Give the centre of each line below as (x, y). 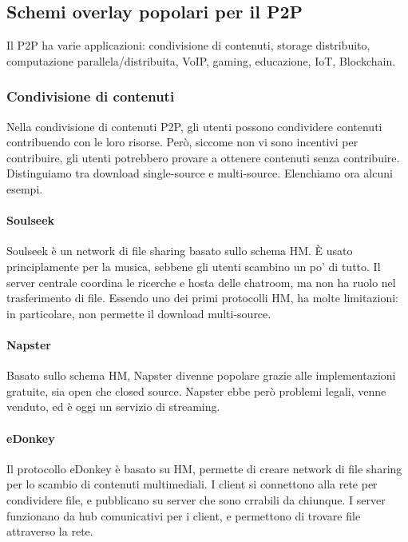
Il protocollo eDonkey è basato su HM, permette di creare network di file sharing (204, 468)
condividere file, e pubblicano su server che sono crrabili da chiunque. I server (196, 499)
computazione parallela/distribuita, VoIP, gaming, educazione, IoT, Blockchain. (201, 60)
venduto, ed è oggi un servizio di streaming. (113, 406)
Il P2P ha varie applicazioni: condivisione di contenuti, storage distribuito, (188, 45)
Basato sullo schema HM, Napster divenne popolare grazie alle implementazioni (201, 375)
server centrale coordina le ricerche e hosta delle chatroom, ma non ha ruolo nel (201, 282)
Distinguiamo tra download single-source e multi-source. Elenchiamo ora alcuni (200, 173)
